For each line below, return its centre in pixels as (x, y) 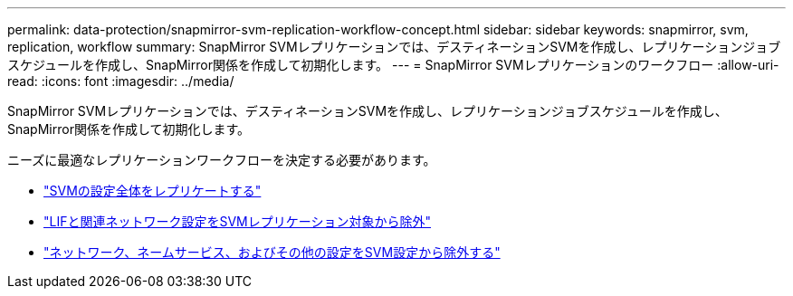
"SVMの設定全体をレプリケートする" (153, 191)
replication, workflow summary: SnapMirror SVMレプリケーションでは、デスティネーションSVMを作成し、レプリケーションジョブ (394, 47)
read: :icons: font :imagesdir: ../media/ (121, 81)
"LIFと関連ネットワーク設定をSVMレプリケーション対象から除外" (237, 221)
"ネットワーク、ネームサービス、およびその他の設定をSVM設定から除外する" (272, 252)
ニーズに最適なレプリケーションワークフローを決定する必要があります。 (222, 160)
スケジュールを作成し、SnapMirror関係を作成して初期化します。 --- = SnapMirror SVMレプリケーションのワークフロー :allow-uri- (393, 65)
